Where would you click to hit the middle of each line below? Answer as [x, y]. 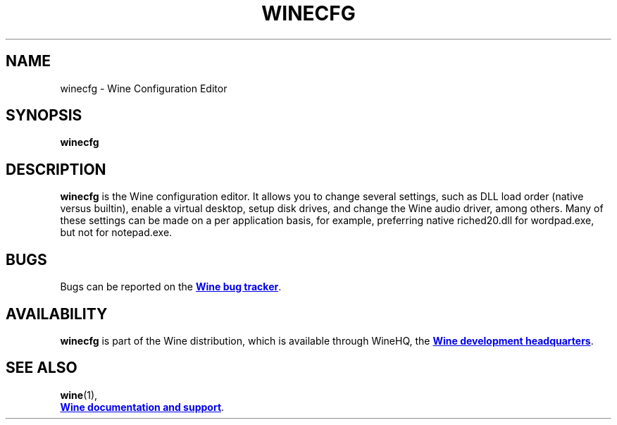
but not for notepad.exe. [116, 233]
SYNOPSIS [44, 116]
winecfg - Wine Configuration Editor [144, 88]
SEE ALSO [42, 368]
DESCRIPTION [56, 169]
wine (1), [79, 395]
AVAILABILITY [57, 314]
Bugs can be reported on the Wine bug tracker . [171, 287]
